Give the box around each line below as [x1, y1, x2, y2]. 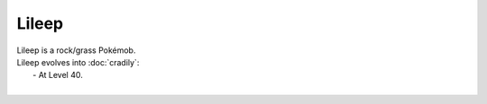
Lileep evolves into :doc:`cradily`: [16, 56, 140, 67]
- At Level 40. [32, 70, 83, 81]
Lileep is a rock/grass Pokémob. [16, 45, 136, 56]
